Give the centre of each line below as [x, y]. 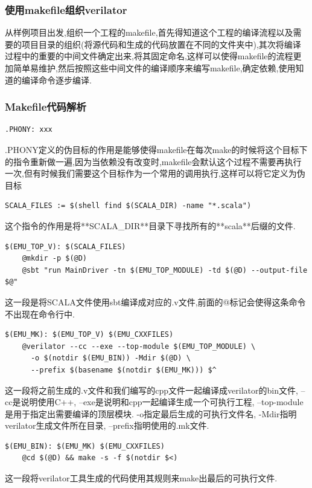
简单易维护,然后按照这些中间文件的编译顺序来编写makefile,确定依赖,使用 [154, 68]
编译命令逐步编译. [56, 80]
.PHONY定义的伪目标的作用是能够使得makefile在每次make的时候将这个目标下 [156, 149]
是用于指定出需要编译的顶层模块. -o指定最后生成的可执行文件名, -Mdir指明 [151, 413]
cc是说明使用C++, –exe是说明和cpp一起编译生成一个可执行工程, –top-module [154, 402]
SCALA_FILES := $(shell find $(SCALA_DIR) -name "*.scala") [128, 206]
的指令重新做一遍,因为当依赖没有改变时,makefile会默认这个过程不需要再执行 [153, 161]
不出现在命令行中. [40, 314]
